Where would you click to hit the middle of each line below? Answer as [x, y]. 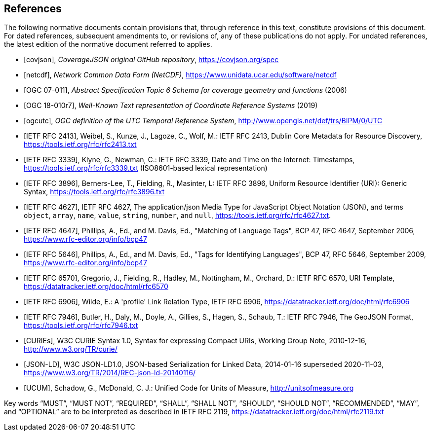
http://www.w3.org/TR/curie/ [71, 349]
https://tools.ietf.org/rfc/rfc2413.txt [80, 145]
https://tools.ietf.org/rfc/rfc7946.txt [81, 326]
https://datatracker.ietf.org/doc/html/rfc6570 [96, 287]
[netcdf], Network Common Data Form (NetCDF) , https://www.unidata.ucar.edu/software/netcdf [180, 75]
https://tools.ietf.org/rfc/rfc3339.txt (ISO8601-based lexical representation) [146, 168]
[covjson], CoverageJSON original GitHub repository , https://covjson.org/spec [151, 60]
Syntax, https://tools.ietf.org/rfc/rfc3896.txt [94, 192]
